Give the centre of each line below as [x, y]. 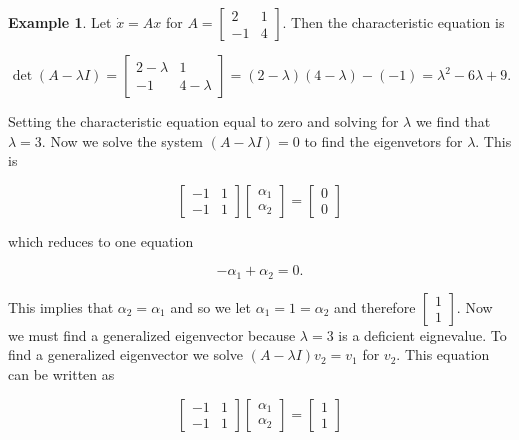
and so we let [211, 306]
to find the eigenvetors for [383, 140]
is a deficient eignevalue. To [422, 334]
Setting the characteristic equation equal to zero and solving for [203, 121]
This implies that [61, 306]
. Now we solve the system [122, 140]
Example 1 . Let [60, 22]
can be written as [61, 374]
